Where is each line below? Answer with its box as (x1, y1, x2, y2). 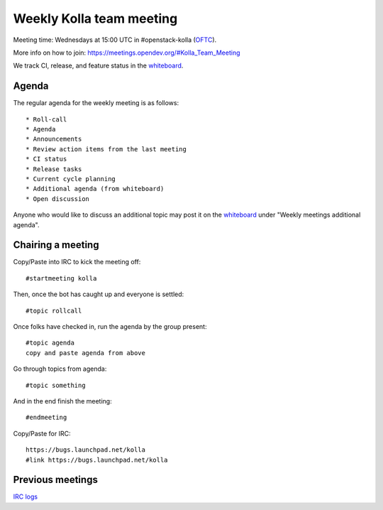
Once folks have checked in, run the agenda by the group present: (13, 322, 207, 330)
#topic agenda (26, 339, 74, 347)
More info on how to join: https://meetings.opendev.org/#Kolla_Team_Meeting (13, 48, 240, 57)
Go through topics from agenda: (13, 364, 107, 373)
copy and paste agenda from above (26, 349, 145, 357)
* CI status (26, 155, 67, 163)
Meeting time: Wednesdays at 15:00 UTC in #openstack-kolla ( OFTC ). (13, 36, 217, 44)
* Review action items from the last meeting (26, 145, 187, 153)
